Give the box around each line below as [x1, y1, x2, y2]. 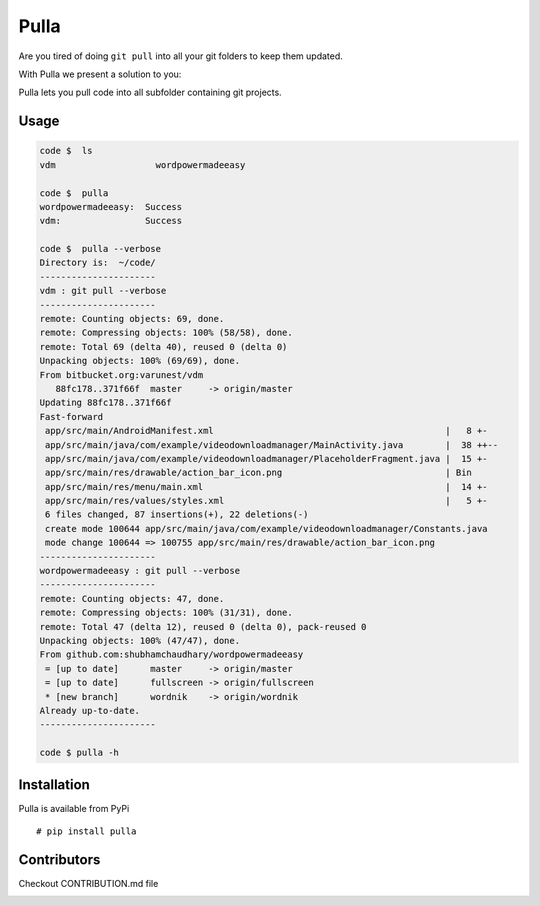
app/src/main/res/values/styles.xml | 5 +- [45, 495, 489, 507]
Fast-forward [39, 411, 104, 422]
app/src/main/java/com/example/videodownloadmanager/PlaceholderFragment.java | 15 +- [45, 453, 489, 464]
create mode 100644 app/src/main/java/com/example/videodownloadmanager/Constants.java [45, 523, 489, 534]
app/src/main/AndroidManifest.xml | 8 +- [45, 425, 489, 437]
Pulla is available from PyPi [18, 802, 130, 814]
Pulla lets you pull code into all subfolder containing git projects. [18, 86, 282, 99]
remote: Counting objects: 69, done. [39, 313, 225, 325]
